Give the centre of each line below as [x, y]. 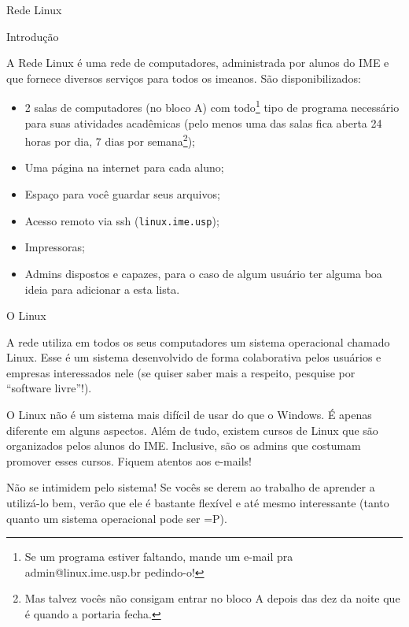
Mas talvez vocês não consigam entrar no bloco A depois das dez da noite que [212, 598]
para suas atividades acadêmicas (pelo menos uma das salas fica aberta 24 [203, 122]
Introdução [33, 36]
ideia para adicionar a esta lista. [102, 289]
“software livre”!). [49, 388]
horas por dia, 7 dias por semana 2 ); [110, 140]
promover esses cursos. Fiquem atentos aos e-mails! [129, 460]
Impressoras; [55, 247]
